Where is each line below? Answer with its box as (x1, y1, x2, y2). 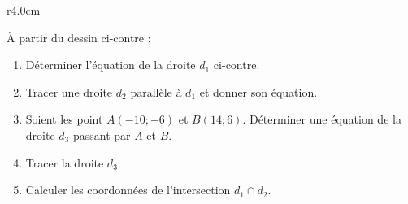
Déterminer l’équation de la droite (25, 56, 196, 73)
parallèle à (130, 83, 182, 100)
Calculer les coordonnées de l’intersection (25, 181, 231, 198)
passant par (72, 126, 131, 143)
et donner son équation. (199, 83, 318, 100)
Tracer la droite (25, 154, 104, 171)
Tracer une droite (25, 83, 113, 100)
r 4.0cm (7, 2, 41, 18)
